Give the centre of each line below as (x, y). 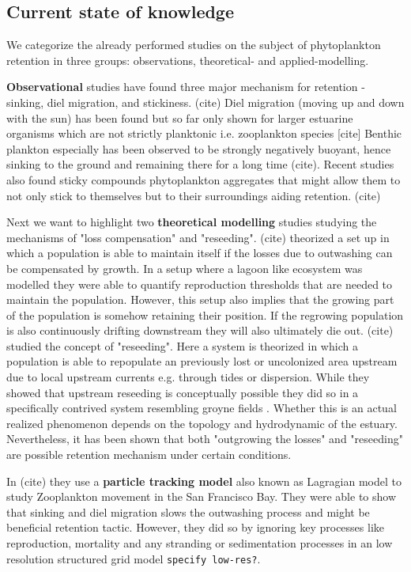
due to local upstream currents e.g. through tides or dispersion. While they (188, 377)
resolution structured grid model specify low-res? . (134, 558)
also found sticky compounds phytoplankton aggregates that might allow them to (204, 179)
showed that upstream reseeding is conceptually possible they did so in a (183, 392)
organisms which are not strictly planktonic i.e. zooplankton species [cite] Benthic (204, 133)
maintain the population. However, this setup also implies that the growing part (200, 299)
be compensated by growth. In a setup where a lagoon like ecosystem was (185, 268)
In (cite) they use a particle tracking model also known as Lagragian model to (204, 481)
